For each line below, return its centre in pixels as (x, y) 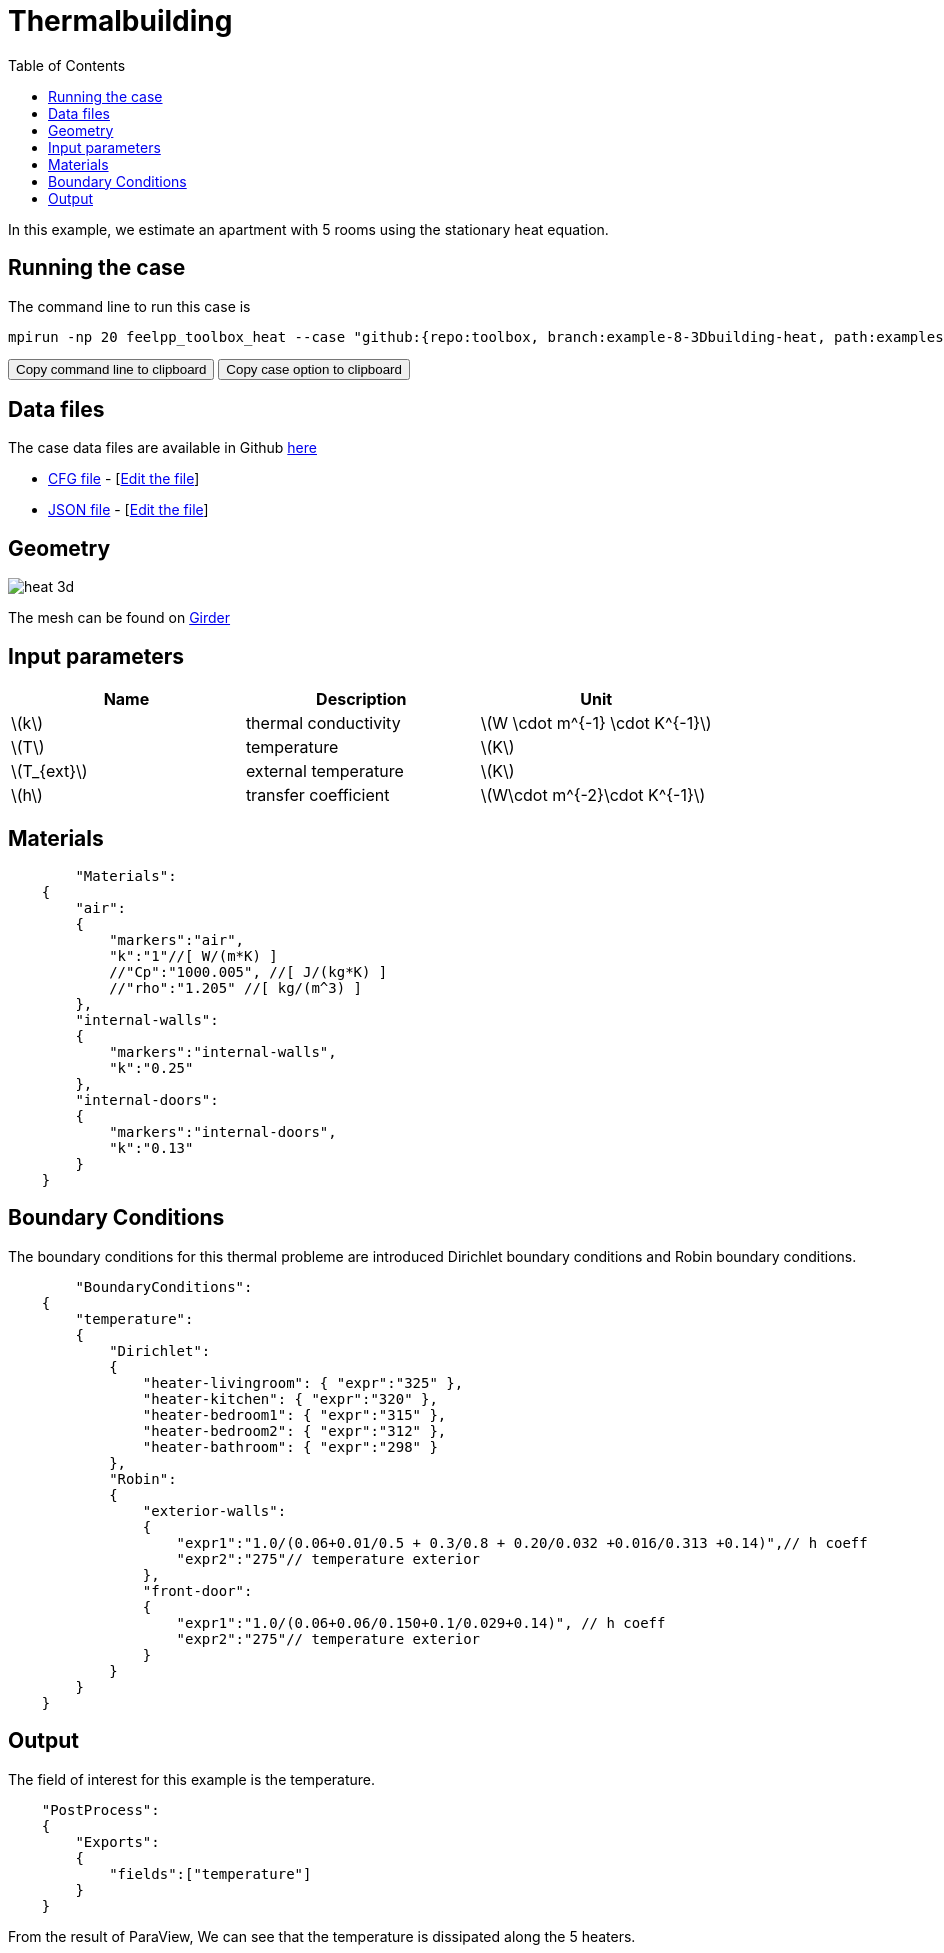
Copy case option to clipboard (314, 369)
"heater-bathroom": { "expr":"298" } (290, 1446)
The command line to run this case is (129, 306)
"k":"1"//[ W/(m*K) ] (193, 955)
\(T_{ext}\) (49, 771)
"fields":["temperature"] (210, 1873)
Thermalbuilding (120, 21)
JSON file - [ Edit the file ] (128, 510)
